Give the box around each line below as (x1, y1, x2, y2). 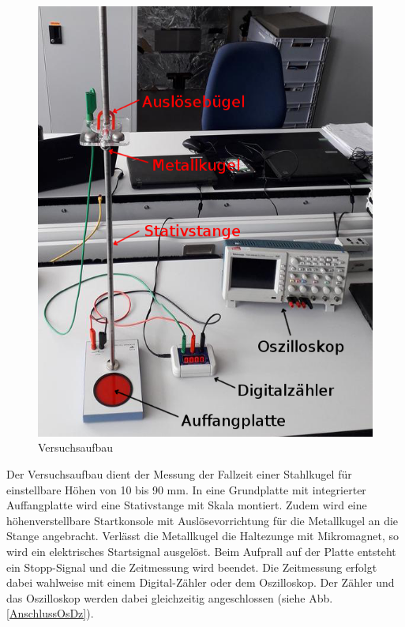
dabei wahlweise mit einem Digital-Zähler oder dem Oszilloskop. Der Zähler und (6, 574, 395, 591)
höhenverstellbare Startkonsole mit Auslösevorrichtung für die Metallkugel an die (6, 512, 399, 528)
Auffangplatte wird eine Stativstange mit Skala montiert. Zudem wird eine (6, 497, 367, 513)
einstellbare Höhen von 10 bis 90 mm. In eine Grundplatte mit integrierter (6, 481, 366, 497)
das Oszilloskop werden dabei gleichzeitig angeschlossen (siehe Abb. (6, 589, 333, 606)
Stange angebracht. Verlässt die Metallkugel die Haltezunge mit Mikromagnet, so (6, 528, 399, 544)
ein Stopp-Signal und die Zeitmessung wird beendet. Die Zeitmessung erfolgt (6, 558, 377, 575)
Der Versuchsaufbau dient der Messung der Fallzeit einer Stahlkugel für (6, 466, 352, 482)
